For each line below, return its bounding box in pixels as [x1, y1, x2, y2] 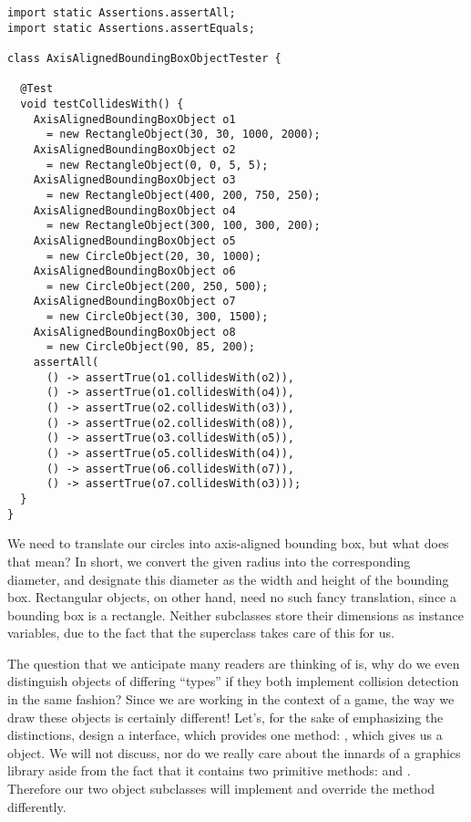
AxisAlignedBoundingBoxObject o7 [33, 295, 236, 308]
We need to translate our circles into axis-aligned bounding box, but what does [7, 534, 449, 553]
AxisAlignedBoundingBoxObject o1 [33, 112, 236, 126]
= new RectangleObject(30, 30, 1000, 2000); [46, 128, 321, 141]
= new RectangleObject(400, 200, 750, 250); [46, 188, 321, 202]
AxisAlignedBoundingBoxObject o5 [33, 234, 236, 247]
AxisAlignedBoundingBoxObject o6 [33, 265, 236, 278]
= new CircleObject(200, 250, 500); [46, 279, 269, 293]
